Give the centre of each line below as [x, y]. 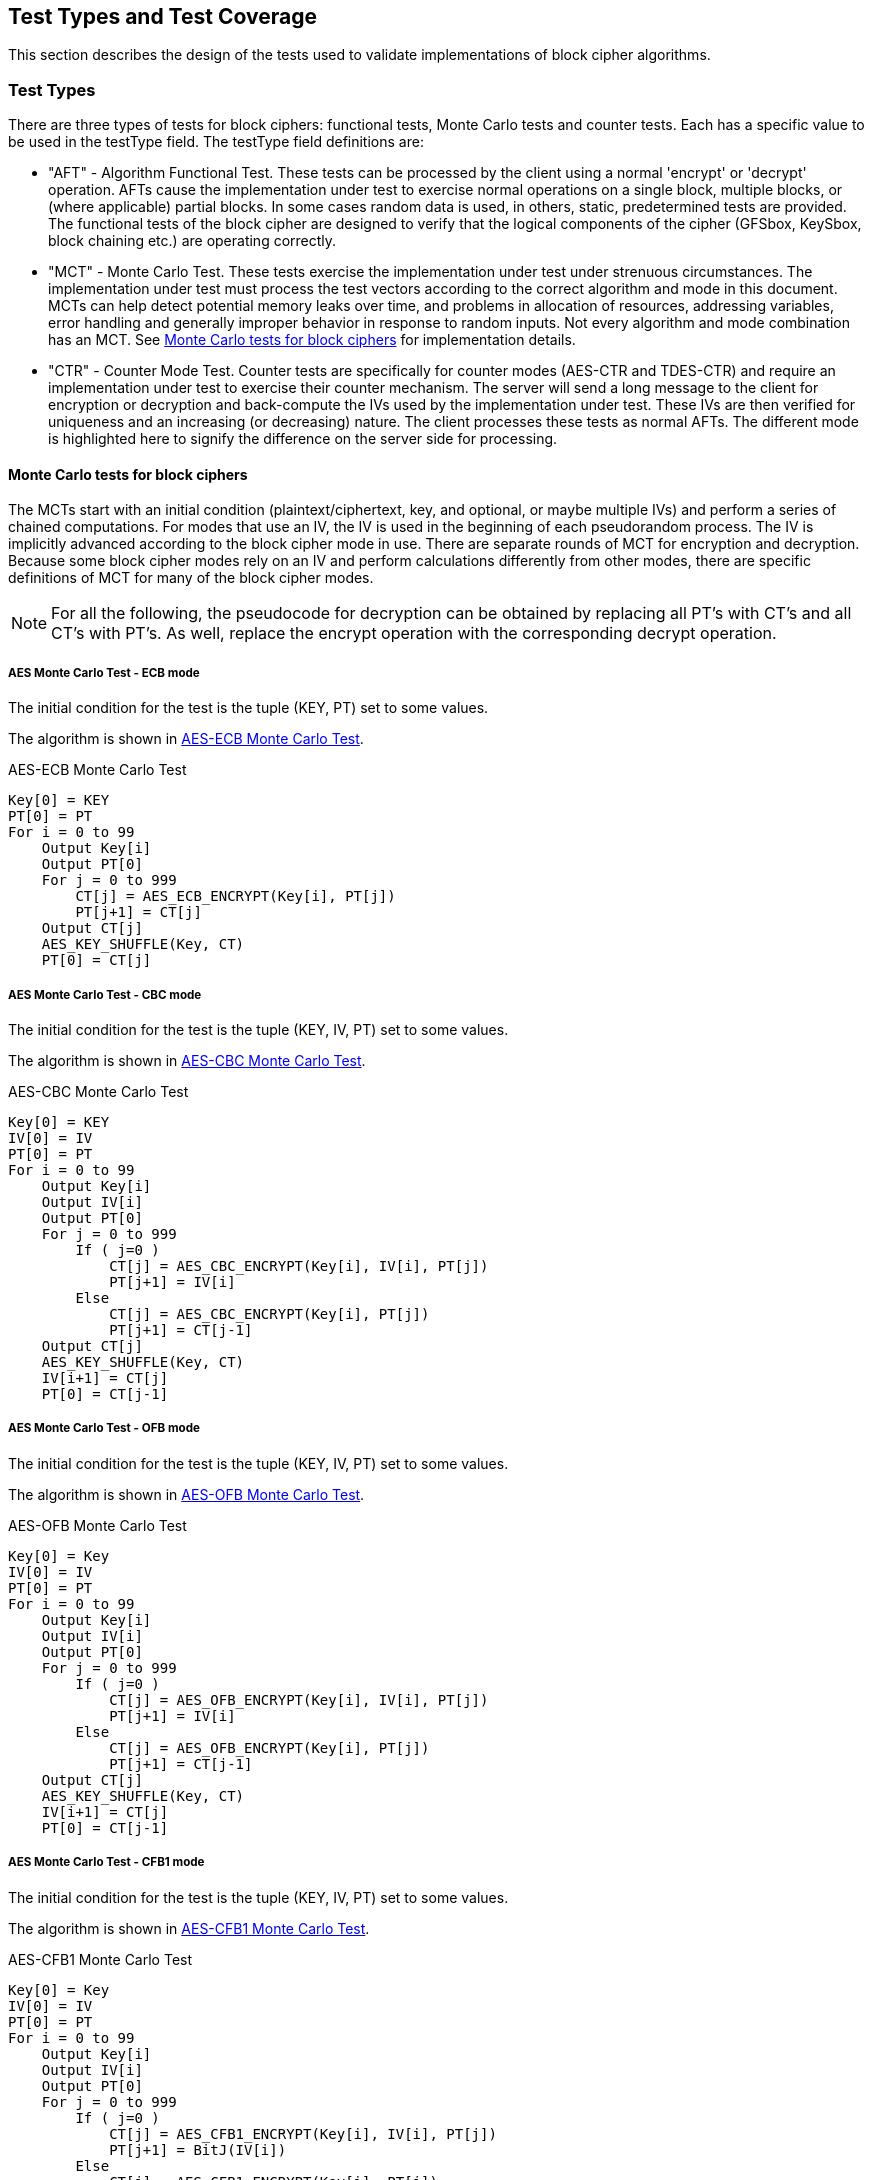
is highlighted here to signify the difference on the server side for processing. [303, 439]
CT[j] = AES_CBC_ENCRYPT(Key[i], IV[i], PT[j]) [299, 1265]
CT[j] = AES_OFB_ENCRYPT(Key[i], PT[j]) [269, 1747]
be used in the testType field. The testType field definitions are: [216, 142]
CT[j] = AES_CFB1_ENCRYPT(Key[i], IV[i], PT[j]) [303, 2133]
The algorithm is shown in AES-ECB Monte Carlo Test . [186, 739]
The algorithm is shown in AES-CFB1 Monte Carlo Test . [189, 1928]
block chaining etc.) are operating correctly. [192, 241]
